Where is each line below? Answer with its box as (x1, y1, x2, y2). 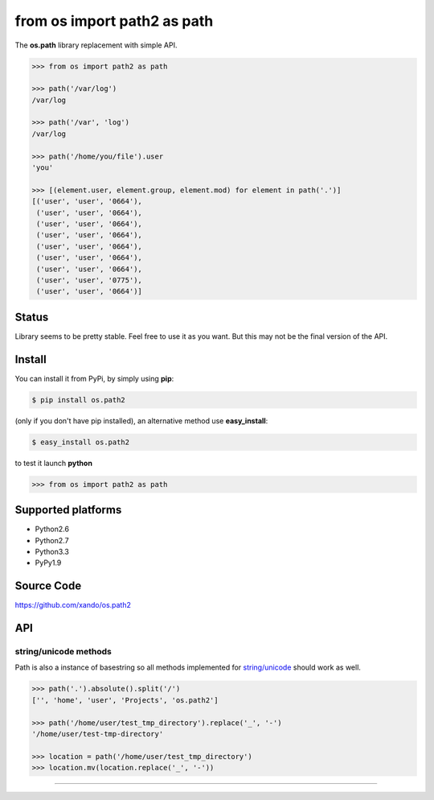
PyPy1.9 (35, 558, 62, 567)
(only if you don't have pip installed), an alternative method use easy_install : (14, 415, 268, 426)
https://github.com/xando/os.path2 (14, 600, 132, 610)
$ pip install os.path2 (31, 395, 126, 404)
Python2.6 (35, 524, 70, 534)
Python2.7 (35, 535, 69, 545)
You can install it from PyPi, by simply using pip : (14, 373, 174, 383)
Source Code (14, 579, 82, 593)
